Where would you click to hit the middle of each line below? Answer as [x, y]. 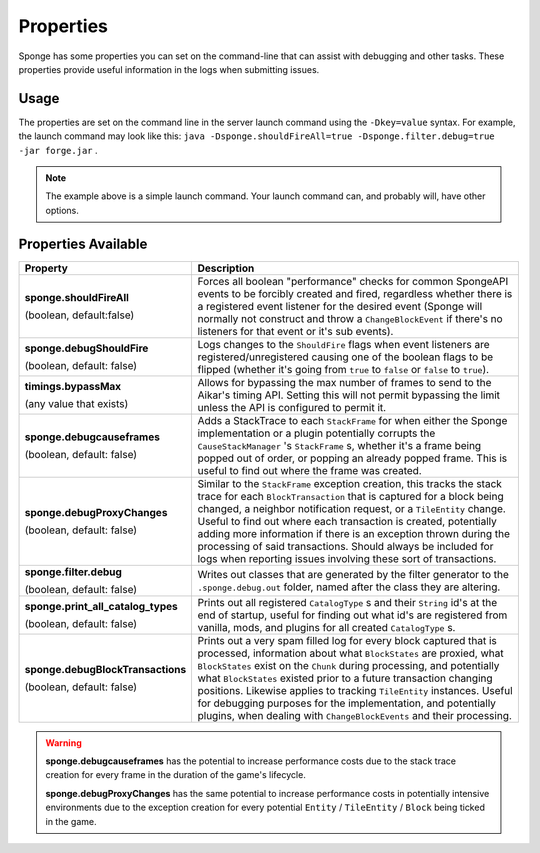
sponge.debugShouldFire [86, 348]
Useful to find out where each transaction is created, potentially [347, 521]
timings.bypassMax [73, 386]
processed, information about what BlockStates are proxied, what [350, 653]
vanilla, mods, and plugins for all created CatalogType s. [326, 627]
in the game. [71, 821]
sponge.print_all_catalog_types [101, 606]
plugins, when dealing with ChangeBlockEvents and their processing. [354, 715]
